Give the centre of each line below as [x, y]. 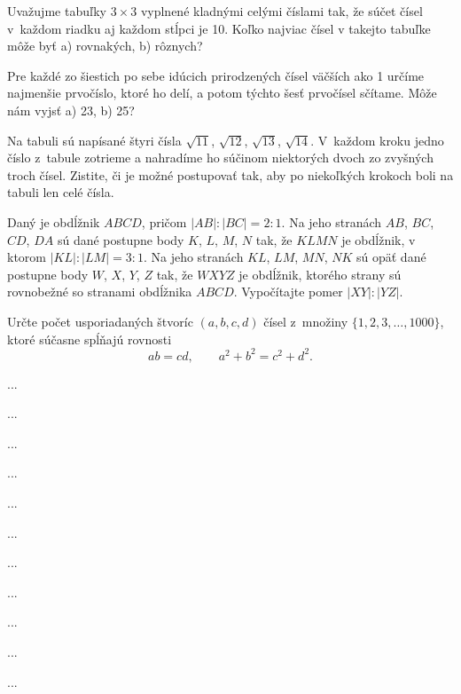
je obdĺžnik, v [379, 239]
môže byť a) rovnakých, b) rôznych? [105, 46]
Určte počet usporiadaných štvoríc [100, 321]
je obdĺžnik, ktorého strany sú [320, 274]
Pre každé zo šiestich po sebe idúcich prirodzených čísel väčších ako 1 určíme [216, 75]
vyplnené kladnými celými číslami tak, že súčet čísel [281, 11]
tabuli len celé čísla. [61, 192]
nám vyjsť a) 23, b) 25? [71, 110]
